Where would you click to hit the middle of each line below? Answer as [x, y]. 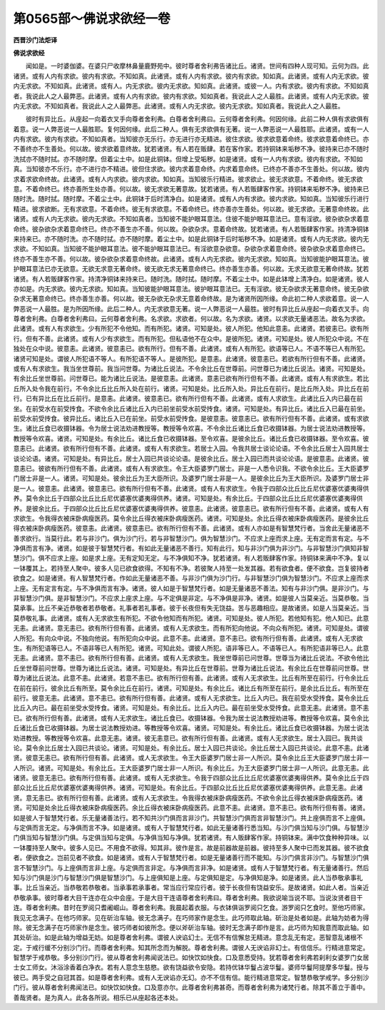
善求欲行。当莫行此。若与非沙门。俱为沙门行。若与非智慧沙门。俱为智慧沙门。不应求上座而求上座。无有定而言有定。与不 [191, 538]
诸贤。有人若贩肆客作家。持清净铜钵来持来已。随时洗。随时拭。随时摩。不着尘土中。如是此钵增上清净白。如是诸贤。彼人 [191, 279]
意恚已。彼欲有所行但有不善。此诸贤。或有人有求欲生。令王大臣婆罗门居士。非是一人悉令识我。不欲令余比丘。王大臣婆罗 [191, 468]
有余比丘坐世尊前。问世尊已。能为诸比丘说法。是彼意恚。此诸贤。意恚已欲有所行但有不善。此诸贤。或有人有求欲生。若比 [191, 379]
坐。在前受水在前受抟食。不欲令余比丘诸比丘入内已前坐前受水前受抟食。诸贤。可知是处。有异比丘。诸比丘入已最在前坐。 [191, 408]
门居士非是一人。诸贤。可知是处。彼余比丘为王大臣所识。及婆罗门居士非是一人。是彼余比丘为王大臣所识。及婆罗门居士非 [191, 479]
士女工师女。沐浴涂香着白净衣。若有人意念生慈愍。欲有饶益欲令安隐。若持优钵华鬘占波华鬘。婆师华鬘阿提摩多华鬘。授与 [191, 967]
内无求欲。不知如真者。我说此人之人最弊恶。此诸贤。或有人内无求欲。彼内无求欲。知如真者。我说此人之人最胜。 [179, 106]
